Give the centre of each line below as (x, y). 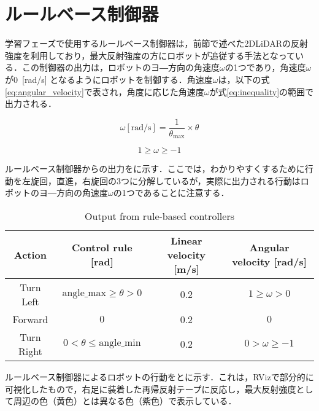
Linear (186, 240)
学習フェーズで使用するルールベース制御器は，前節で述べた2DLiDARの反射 (157, 43)
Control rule (102, 248)
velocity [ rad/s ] (269, 262)
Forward (30, 319)
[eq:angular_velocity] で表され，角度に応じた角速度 (105, 91)
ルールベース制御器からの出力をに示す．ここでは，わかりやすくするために (155, 169)
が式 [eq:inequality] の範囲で (262, 91)
